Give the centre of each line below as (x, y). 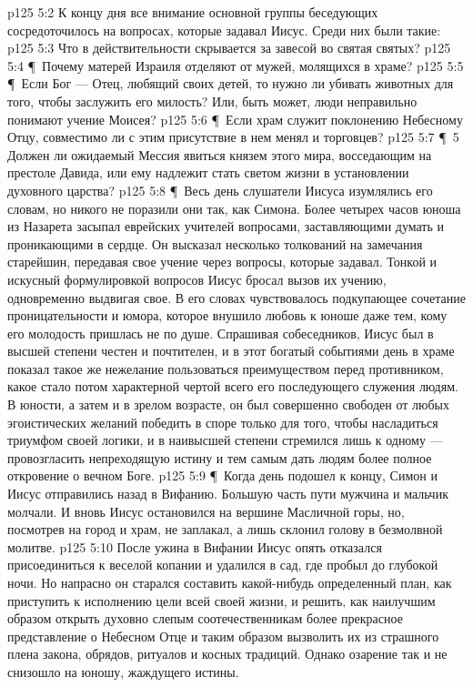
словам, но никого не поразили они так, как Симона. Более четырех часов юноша (234, 208)
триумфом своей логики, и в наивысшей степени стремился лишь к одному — (225, 440)
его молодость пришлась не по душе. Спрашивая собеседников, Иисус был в (221, 333)
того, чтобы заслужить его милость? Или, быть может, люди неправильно (212, 101)
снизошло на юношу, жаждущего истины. (123, 671)
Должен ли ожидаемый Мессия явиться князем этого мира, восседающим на (220, 154)
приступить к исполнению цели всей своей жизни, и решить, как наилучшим (221, 600)
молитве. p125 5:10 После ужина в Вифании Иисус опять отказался (195, 546)
